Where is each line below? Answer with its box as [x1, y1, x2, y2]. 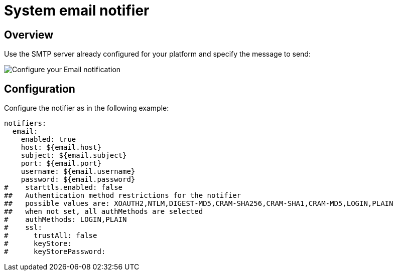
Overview [4, 28, 54, 41]
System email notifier [4, 2, 150, 19]
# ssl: [4, 223, 42, 232]
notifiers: [4, 119, 47, 128]
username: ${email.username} [21, 167, 136, 176]
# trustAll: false [4, 231, 97, 240]
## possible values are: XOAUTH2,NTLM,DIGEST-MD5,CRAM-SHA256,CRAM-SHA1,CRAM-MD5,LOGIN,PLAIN [4, 199, 393, 208]
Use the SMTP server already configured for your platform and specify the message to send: [4, 50, 311, 59]
